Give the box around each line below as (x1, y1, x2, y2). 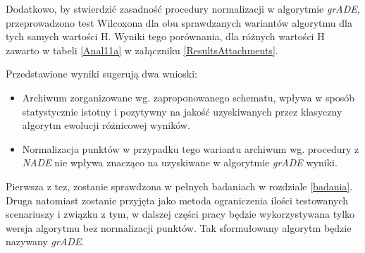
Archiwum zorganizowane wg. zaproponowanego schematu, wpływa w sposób (22, 90, 355, 104)
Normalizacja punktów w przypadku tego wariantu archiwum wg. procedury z (22, 141, 359, 156)
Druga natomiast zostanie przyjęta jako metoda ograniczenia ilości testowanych (6, 192, 348, 207)
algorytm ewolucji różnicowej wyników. (22, 118, 190, 132)
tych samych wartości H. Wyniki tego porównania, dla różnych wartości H (6, 29, 325, 44)
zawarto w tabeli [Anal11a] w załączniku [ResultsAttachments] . (6, 42, 278, 57)
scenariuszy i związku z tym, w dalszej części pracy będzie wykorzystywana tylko (6, 206, 355, 221)
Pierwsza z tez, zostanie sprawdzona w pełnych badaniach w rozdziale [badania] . (6, 178, 353, 193)
